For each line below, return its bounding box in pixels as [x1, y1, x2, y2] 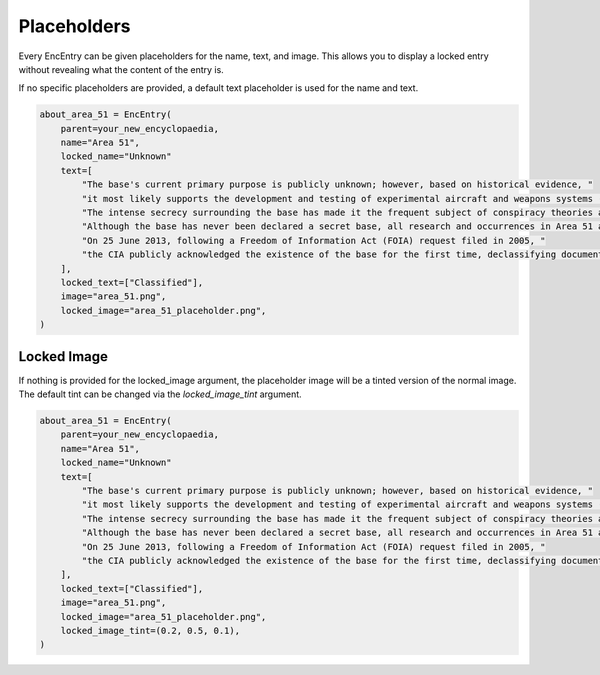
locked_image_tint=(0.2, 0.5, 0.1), [60, 625, 240, 636]
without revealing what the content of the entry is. [18, 63, 224, 75]
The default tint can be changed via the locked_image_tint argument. [18, 388, 302, 400]
